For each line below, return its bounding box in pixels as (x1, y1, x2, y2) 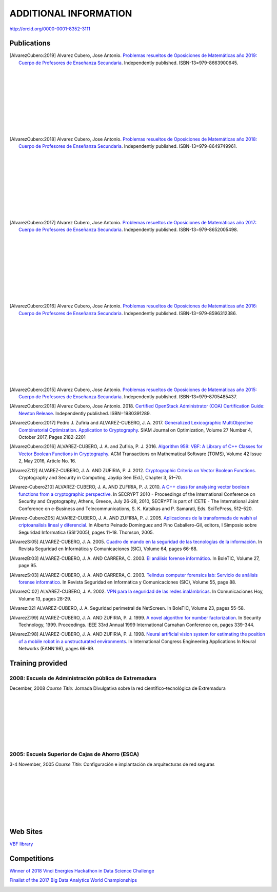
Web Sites (9, 827, 43, 836)
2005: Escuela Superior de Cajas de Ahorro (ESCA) (9, 750, 140, 758)
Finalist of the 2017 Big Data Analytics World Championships (9, 877, 137, 883)
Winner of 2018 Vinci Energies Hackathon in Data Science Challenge (9, 867, 154, 874)
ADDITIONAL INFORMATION (9, 8, 132, 19)
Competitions (9, 854, 54, 863)
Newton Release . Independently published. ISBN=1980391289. (18, 410, 151, 416)
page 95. (18, 563, 37, 569)
